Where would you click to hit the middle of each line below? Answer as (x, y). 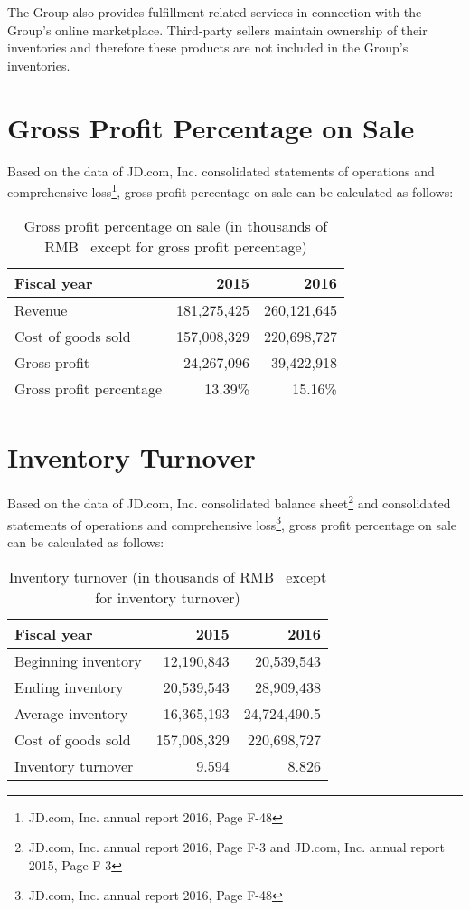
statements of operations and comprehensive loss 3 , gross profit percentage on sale (232, 523)
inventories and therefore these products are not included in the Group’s (208, 47)
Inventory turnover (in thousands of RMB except (168, 576)
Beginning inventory (78, 660)
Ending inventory (69, 687)
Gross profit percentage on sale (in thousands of (176, 226)
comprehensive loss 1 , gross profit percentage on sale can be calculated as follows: (230, 190)
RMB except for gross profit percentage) (176, 247)
